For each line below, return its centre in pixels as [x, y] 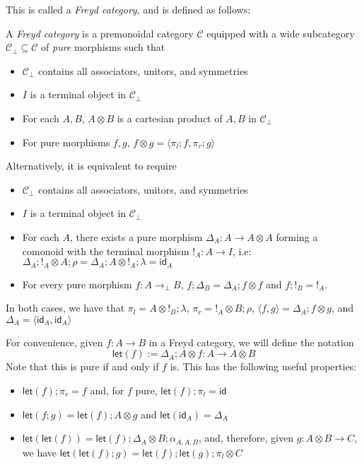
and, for [107, 390]
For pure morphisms [66, 142]
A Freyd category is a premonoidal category [100, 33]
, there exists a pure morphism [136, 236]
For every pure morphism [77, 284]
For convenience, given [54, 342]
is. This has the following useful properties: [263, 366]
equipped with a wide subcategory [281, 33]
